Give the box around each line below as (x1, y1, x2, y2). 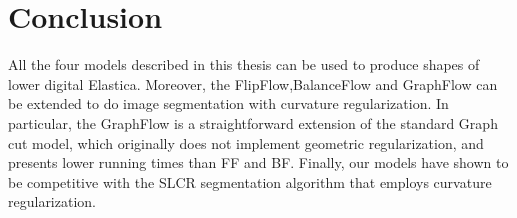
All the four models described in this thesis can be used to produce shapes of (8, 54, 480, 75)
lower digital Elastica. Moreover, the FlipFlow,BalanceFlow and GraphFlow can (8, 73, 498, 94)
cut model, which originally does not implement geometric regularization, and (8, 132, 484, 153)
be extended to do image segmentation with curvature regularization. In (8, 93, 449, 114)
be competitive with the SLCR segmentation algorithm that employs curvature (8, 171, 492, 192)
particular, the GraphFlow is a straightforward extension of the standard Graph (8, 112, 498, 133)
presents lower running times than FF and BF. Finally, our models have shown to (8, 152, 509, 173)
